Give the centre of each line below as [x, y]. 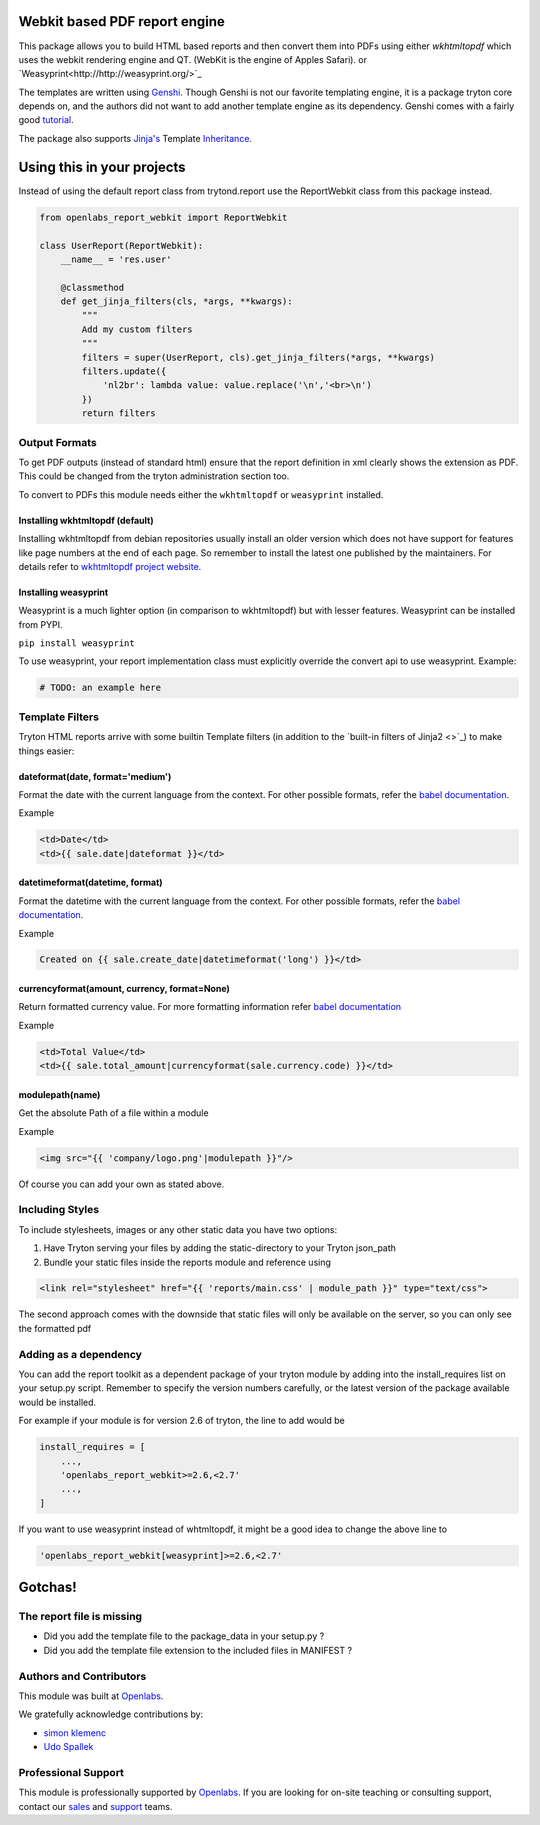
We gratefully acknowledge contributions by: [111, 1714]
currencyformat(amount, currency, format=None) [124, 989]
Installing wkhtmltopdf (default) [86, 520]
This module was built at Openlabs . [91, 1696]
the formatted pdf [55, 1328]
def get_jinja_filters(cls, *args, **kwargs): [177, 301]
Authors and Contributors [82, 1676]
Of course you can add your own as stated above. [121, 1184]
